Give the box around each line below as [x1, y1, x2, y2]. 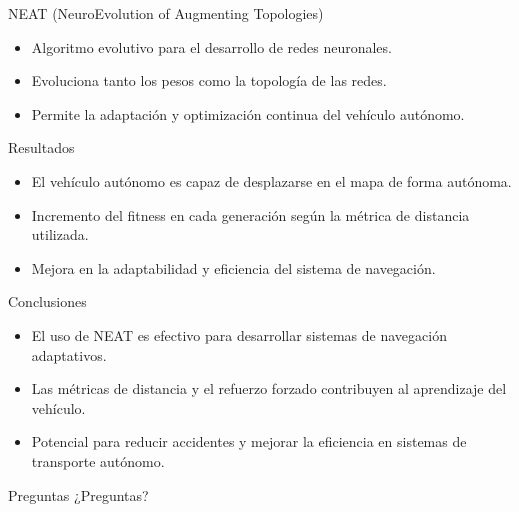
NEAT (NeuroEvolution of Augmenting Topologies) [8, 3, 324, 23]
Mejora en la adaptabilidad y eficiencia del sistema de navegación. [31, 257, 436, 278]
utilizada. [31, 224, 89, 245]
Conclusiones [8, 291, 87, 312]
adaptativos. [31, 344, 107, 365]
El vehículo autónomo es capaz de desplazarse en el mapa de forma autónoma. [31, 170, 512, 191]
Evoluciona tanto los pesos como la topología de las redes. [31, 70, 387, 91]
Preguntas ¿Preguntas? [8, 484, 149, 505]
